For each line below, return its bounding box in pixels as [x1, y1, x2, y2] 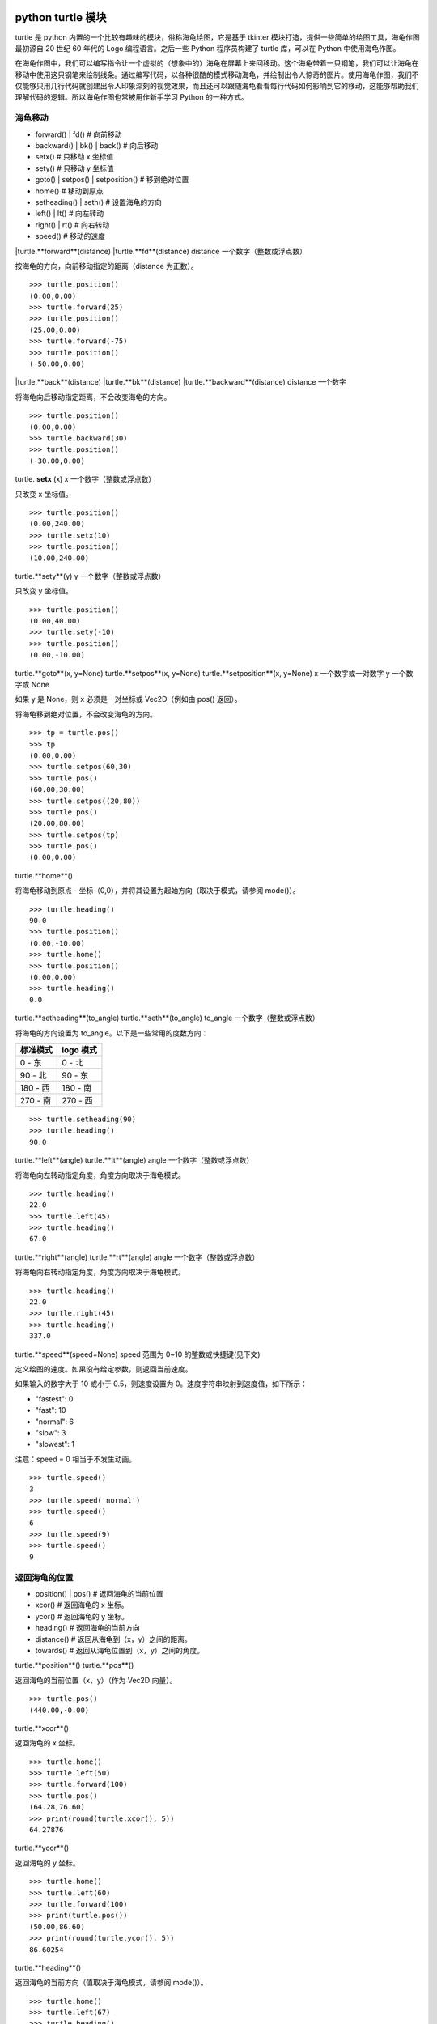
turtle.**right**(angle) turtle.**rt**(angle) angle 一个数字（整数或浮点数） [15, 1252, 260, 1262]
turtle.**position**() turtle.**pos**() [15, 1660, 134, 1670]
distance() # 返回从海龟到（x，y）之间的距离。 [35, 1634, 192, 1643]
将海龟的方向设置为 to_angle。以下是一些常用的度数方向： [15, 1028, 209, 1038]
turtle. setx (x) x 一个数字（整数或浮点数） [15, 474, 156, 484]
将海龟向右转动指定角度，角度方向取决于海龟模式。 [15, 1267, 185, 1277]
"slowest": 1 [35, 1439, 74, 1449]
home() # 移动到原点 [35, 186, 104, 196]
